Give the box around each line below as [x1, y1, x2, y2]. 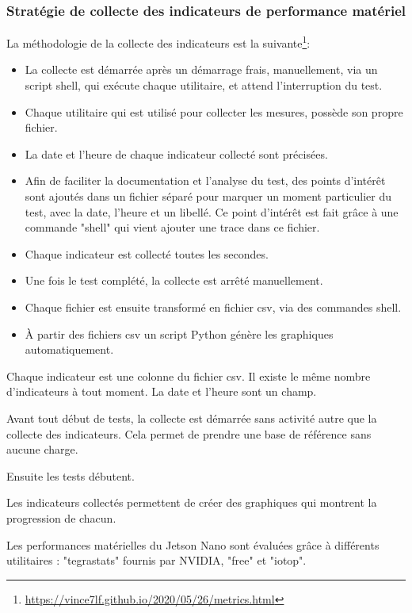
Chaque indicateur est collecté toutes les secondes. [25, 245, 269, 262]
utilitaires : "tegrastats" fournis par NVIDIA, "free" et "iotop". [6, 552, 307, 569]
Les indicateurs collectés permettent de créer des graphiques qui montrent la [6, 494, 377, 511]
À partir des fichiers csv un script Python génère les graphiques [25, 325, 334, 342]
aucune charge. [6, 441, 78, 458]
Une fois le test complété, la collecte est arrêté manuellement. [25, 272, 323, 289]
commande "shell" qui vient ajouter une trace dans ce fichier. [25, 219, 320, 236]
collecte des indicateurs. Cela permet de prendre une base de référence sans [6, 425, 372, 442]
